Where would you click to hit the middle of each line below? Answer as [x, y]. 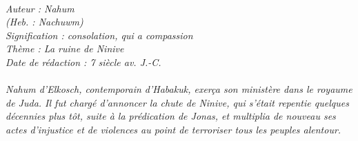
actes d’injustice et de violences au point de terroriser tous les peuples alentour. [173, 129]
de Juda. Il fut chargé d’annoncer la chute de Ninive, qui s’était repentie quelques [177, 102]
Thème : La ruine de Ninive [65, 48]
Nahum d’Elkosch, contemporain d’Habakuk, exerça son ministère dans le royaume [179, 89]
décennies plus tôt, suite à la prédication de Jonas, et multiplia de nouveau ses [171, 116]
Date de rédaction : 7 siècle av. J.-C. [83, 62]
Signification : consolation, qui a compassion [99, 35]
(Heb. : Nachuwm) [44, 22]
